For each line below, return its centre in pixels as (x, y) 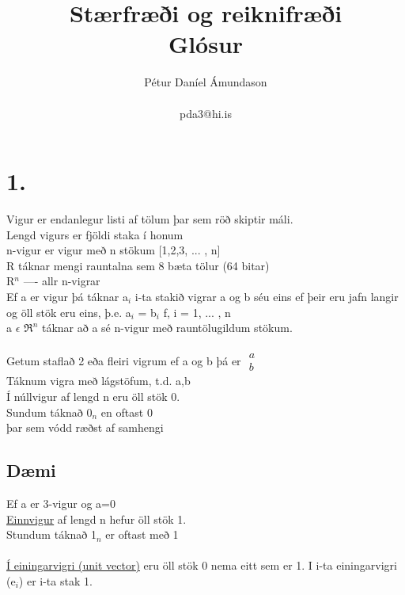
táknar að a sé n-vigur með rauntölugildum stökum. (167, 328)
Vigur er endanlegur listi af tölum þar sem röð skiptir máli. (150, 219)
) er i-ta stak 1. (55, 580)
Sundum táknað (45, 412)
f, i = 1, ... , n (197, 312)
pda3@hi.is (206, 113)
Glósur (206, 44)
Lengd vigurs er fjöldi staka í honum (95, 234)
